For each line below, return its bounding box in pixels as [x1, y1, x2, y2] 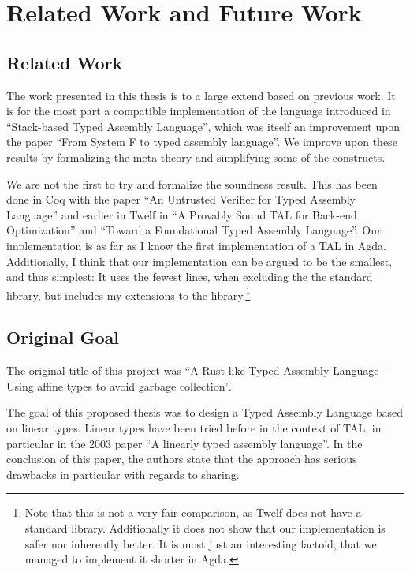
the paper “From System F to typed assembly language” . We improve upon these [6, 133, 397, 150]
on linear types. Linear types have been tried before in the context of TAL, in [6, 419, 382, 436]
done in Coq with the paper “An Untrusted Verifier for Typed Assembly [6, 191, 356, 207]
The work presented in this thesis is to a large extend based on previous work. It [6, 87, 396, 103]
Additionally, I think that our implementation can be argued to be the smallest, [6, 252, 393, 269]
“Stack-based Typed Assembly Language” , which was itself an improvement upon [6, 118, 401, 134]
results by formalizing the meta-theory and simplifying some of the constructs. [6, 148, 386, 165]
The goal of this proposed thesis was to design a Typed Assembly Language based [6, 404, 403, 421]
